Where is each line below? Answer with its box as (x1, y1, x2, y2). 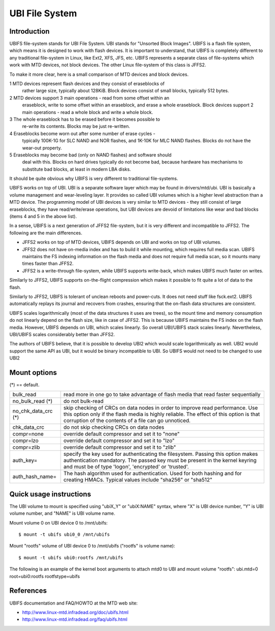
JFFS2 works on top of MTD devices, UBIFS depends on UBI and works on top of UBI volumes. (22, 239, 222, 245)
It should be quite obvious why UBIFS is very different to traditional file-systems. (9, 176, 178, 182)
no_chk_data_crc (12, 407, 53, 415)
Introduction (9, 27, 50, 36)
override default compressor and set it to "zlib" (63, 444, 176, 451)
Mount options (9, 368, 57, 377)
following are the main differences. (9, 230, 82, 236)
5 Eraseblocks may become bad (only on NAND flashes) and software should (9, 152, 172, 158)
